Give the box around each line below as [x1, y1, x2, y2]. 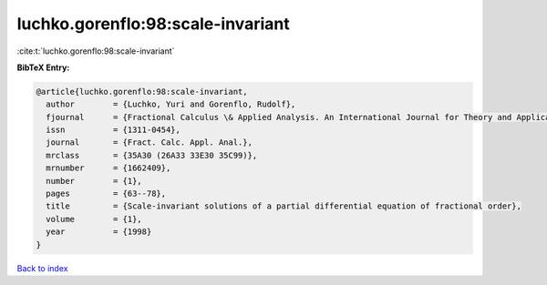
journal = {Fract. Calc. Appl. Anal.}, [46, 137, 253, 148]
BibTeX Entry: [16, 62, 70, 73]
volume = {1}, [46, 214, 143, 224]
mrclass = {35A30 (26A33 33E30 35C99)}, [46, 150, 258, 160]
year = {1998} [46, 227, 152, 237]
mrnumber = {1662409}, [46, 163, 171, 173]
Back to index [16, 262, 68, 273]
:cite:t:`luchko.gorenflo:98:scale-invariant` [16, 46, 175, 56]
